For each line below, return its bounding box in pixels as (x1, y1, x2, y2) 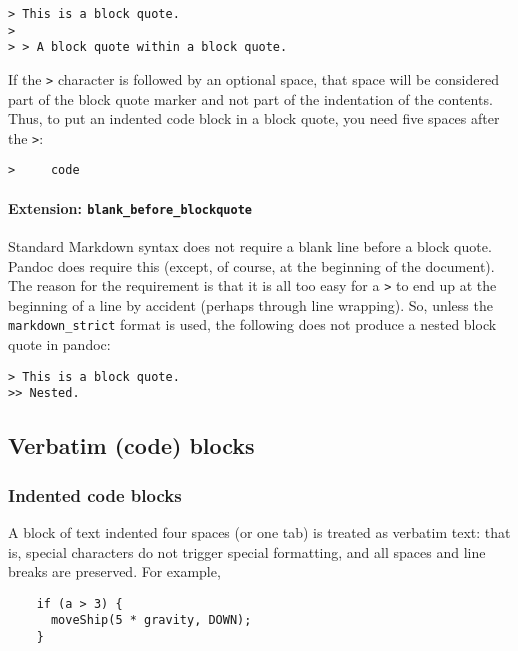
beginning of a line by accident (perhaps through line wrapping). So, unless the (8, 294, 493, 315)
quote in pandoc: (8, 334, 111, 355)
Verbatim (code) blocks (8, 430, 255, 461)
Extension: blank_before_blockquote (8, 197, 252, 218)
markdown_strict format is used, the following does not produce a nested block (8, 314, 497, 335)
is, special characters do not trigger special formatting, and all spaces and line (8, 541, 486, 562)
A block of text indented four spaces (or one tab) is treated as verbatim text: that (8, 521, 511, 542)
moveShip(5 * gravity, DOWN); (50, 613, 252, 628)
